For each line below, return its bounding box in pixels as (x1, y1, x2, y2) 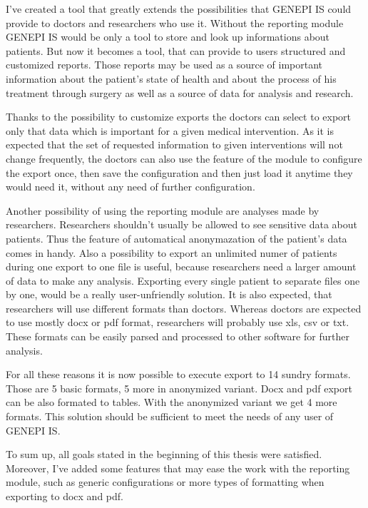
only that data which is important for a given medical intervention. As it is (6, 123, 334, 138)
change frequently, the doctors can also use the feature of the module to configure (6, 151, 362, 166)
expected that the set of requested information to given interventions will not (6, 137, 343, 152)
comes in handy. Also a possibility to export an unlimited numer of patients (6, 245, 337, 260)
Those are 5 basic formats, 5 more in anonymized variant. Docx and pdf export (6, 380, 352, 395)
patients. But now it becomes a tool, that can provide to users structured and (6, 43, 346, 58)
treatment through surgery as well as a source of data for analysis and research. (6, 85, 354, 100)
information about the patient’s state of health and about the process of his (6, 71, 337, 86)
